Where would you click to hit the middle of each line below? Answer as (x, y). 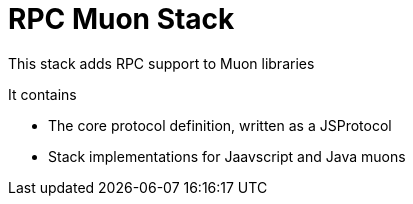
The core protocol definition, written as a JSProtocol (220, 125)
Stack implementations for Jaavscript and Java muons (227, 156)
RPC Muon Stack (121, 19)
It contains (42, 94)
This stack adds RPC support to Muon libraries (161, 63)
